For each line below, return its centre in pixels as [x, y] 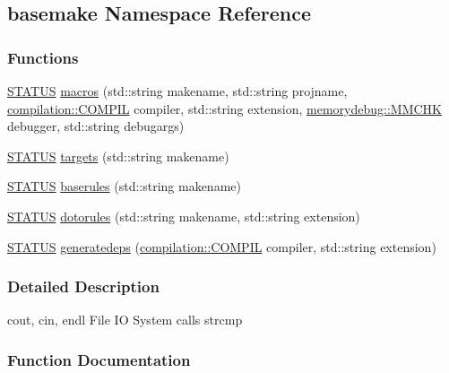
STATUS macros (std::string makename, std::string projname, [177, 91]
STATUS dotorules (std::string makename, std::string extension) [184, 216]
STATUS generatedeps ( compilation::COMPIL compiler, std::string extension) [222, 246]
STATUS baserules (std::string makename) [124, 186]
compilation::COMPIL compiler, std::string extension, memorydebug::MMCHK [224, 108]
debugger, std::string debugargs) [96, 126]
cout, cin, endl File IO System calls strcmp [125, 320]
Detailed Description [83, 286]
